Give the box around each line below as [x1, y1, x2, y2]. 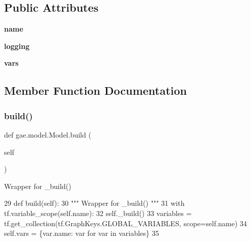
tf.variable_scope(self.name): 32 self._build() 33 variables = [4, 207, 192, 218]
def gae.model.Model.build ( [4, 129, 92, 140]
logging [4, 40, 30, 51]
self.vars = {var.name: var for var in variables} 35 [4, 228, 159, 238]
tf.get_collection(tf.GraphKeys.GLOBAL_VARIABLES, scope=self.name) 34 [4, 218, 247, 228]
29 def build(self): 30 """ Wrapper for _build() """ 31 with [4, 198, 185, 208]
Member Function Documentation [4, 83, 187, 98]
